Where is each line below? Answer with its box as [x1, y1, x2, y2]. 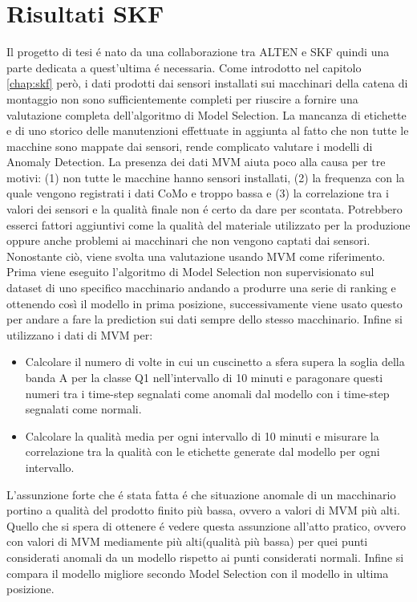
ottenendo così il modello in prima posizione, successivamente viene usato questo [6, 295, 403, 311]
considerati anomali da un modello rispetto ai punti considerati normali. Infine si [6, 548, 404, 565]
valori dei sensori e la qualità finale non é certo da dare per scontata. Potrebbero [6, 201, 403, 218]
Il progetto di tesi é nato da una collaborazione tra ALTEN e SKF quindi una [6, 43, 390, 60]
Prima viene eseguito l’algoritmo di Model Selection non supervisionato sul [6, 263, 374, 280]
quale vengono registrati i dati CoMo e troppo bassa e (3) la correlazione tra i [6, 185, 389, 201]
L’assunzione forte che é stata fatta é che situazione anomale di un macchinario [6, 486, 396, 502]
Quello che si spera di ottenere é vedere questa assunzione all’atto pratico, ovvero [6, 517, 406, 534]
